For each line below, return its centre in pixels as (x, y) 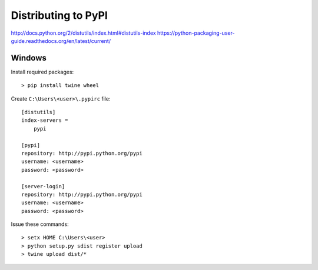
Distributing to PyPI (59, 15)
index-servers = (45, 120)
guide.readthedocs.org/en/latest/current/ (61, 41)
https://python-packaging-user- (196, 33)
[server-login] (43, 186)
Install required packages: (42, 72)
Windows (29, 58)
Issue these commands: (40, 224)
